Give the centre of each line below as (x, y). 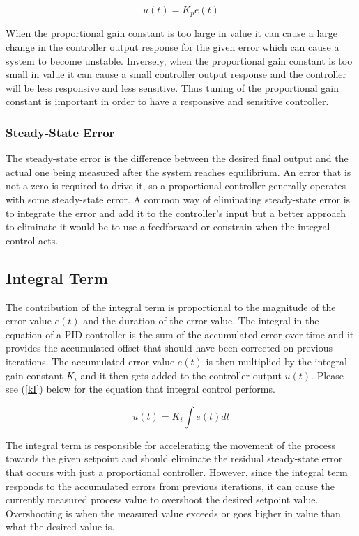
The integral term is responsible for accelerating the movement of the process (171, 444)
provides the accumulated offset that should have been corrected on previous (169, 348)
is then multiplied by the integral (276, 361)
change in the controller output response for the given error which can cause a (173, 47)
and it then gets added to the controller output (181, 375)
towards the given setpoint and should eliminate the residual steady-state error (174, 458)
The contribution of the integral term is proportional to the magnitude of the (171, 307)
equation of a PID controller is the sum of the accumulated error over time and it (180, 334)
